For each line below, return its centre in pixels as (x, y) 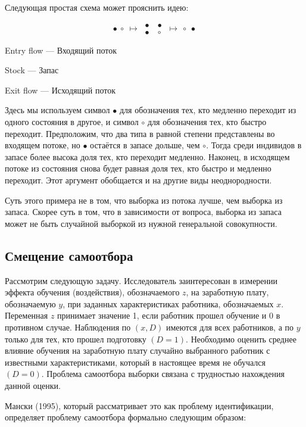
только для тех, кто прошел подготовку (76, 339)
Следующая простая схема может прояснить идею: (97, 7)
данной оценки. (33, 385)
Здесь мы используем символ (57, 110)
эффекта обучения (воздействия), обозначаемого (92, 292)
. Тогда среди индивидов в (254, 145)
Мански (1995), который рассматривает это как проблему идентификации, (139, 405)
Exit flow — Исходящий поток (60, 90)
